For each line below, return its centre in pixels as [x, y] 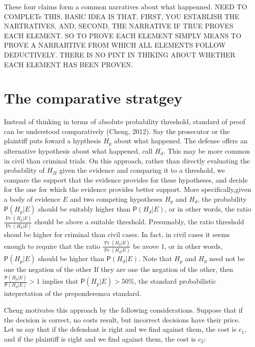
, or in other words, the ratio [208, 209]
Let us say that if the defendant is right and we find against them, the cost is [120, 329]
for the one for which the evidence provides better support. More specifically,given [127, 189]
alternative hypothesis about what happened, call [78, 150]
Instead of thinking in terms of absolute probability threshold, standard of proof [125, 121]
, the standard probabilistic [175, 281]
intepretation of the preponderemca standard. [73, 293]
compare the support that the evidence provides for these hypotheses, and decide [126, 179]
